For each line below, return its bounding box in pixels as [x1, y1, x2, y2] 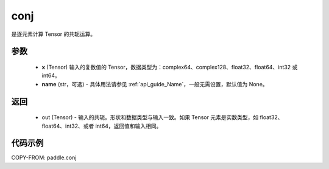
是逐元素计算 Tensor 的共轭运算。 [11, 30, 96, 38]
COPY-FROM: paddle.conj [11, 154, 77, 161]
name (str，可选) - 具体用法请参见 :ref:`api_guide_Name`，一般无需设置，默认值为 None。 [41, 80, 268, 88]
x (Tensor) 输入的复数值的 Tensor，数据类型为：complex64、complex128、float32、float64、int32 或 [41, 63, 298, 71]
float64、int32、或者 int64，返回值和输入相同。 [41, 122, 162, 129]
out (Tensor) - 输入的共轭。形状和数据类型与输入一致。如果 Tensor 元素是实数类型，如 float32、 [41, 114, 283, 121]
